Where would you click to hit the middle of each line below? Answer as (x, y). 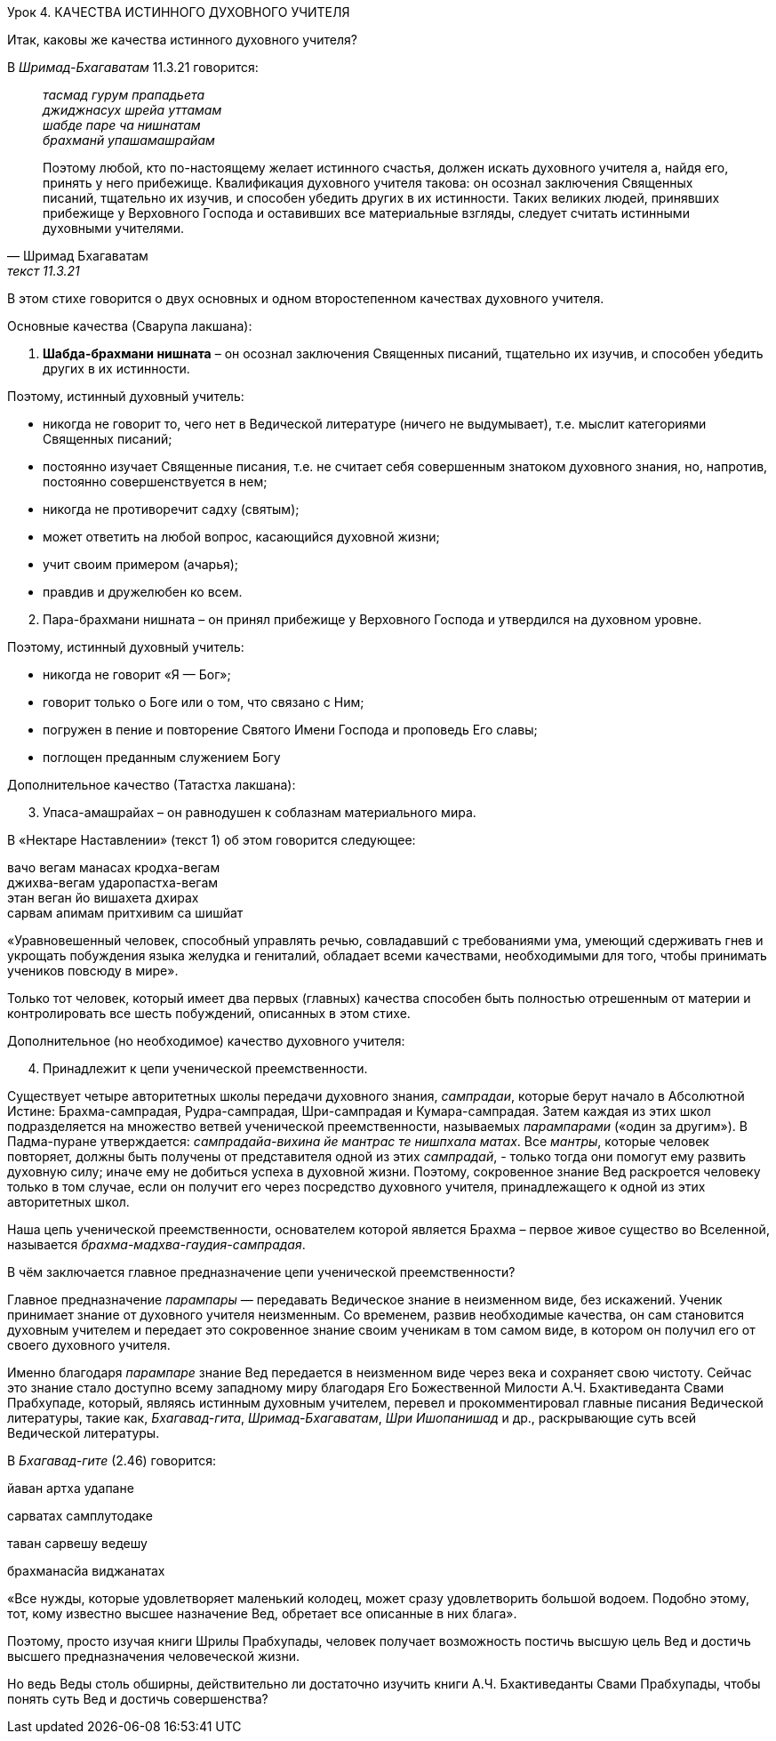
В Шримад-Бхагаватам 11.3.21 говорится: (133, 67)
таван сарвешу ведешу (77, 1543)
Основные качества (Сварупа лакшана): (130, 326)
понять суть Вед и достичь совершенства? (138, 1699)
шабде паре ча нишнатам (122, 125)
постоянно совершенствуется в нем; (155, 481)
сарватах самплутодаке (80, 1516)
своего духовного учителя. (89, 1345)
